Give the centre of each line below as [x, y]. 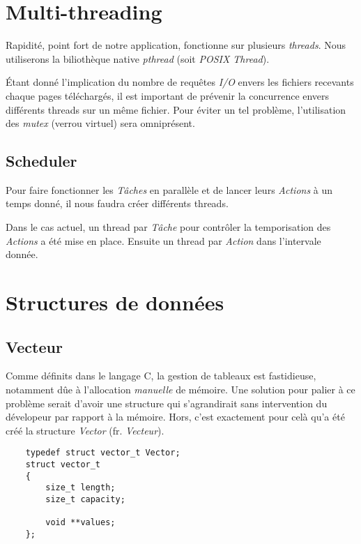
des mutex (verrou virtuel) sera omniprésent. [100, 123]
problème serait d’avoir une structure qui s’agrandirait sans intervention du [167, 403]
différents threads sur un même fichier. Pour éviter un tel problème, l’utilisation [176, 109]
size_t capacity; [85, 500]
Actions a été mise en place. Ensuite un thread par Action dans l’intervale [163, 240]
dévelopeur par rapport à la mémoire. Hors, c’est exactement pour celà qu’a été [175, 417]
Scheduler [41, 161]
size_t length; [80, 488]
